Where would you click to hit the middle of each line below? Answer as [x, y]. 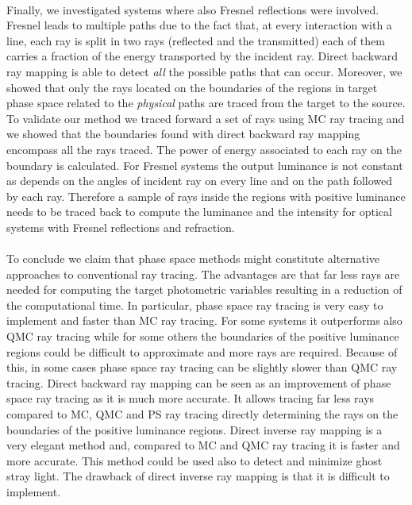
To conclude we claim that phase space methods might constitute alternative [193, 258]
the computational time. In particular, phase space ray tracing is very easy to [195, 305]
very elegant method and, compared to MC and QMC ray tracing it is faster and [203, 445]
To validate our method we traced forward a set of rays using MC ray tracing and [206, 118]
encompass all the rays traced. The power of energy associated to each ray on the [204, 149]
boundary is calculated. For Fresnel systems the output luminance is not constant [205, 165]
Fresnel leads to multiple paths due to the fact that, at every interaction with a [199, 25]
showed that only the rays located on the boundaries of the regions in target [192, 87]
